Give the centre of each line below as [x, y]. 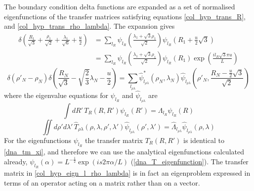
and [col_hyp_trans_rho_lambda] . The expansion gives [89, 26]
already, [16, 162]
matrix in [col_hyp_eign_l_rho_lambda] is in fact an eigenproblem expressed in [127, 173]
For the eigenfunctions [38, 140]
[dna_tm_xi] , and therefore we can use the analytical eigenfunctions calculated [124, 152]
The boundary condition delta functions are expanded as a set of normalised [120, 6]
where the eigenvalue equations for [56, 95]
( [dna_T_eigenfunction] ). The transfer [190, 162]
